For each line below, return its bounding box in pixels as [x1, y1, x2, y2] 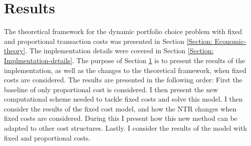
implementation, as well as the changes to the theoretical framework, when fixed [4, 65, 247, 75]
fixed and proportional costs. [4, 132, 91, 143]
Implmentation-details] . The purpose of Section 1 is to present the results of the [4, 55, 246, 65]
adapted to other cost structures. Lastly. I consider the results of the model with [4, 123, 247, 133]
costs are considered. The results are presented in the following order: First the [4, 74, 243, 85]
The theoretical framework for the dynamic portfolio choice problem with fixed [4, 26, 242, 36]
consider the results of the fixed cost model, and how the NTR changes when [4, 103, 237, 113]
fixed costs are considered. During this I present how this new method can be [4, 113, 238, 123]
